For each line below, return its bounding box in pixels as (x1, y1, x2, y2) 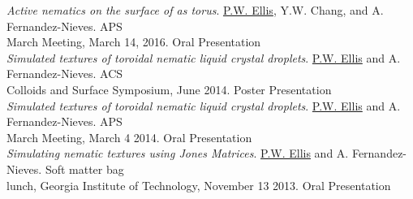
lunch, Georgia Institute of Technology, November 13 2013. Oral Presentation (6, 176, 391, 193)
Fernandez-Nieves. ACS (6, 65, 123, 82)
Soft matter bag (45, 160, 124, 177)
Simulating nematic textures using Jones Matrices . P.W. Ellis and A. (6, 145, 349, 162)
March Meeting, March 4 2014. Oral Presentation (6, 128, 252, 145)
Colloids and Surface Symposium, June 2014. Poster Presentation (6, 80, 332, 97)
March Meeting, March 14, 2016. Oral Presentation (6, 33, 261, 50)
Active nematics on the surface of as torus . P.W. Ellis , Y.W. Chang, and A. (6, 2, 384, 18)
